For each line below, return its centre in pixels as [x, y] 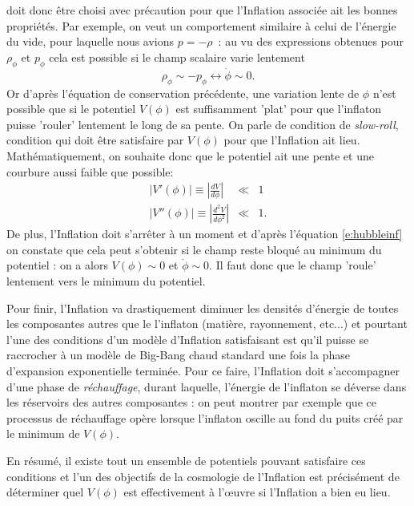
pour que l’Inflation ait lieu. [292, 140]
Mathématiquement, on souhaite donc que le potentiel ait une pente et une [190, 155]
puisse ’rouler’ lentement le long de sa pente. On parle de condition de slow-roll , [203, 124]
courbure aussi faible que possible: [90, 171]
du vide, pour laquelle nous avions [90, 41]
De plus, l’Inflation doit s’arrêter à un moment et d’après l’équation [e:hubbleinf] [205, 234]
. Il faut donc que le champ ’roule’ [293, 265]
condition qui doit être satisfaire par [95, 140]
